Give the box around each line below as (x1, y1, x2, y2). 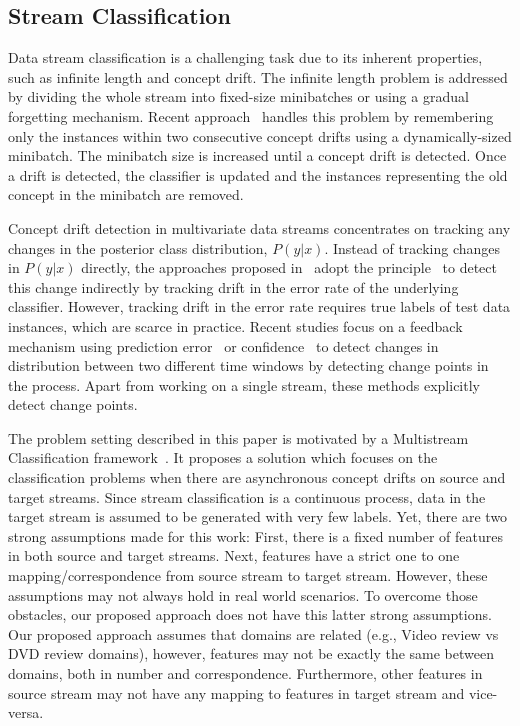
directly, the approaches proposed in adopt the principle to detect (81, 257, 497, 278)
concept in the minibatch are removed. (8, 184, 244, 205)
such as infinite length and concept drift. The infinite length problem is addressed (8, 66, 508, 87)
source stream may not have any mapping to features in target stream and (8, 682, 465, 703)
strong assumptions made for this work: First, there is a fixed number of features (8, 525, 503, 546)
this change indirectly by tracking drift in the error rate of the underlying (8, 276, 459, 297)
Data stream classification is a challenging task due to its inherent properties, (8, 47, 483, 68)
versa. (8, 702, 44, 723)
